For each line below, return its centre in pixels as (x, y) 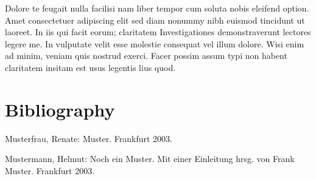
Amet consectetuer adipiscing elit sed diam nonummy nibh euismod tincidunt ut (155, 20)
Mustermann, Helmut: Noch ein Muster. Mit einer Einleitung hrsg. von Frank (150, 159)
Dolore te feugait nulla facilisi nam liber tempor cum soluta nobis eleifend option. (157, 8)
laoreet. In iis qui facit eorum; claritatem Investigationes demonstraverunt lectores (158, 32)
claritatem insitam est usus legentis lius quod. (90, 67)
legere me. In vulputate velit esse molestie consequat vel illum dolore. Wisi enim (155, 43)
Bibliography (60, 109)
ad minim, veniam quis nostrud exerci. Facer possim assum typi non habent (146, 56)
